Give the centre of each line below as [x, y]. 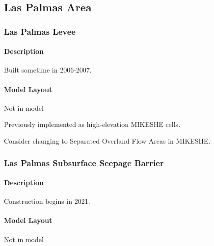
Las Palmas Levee [40, 31]
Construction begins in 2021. [47, 201]
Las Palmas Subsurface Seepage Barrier [84, 162]
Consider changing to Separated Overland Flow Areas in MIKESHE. [107, 141]
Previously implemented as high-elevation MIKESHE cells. [92, 124]
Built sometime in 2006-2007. [48, 70]
